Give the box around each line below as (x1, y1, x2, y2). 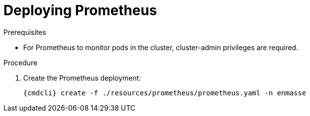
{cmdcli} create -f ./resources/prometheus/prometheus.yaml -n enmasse (23, 88, 307, 97)
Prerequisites (3, 28, 46, 36)
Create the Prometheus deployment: (23, 73, 141, 82)
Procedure (3, 58, 38, 67)
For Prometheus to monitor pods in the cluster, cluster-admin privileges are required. (23, 43, 298, 52)
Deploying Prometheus (3, 2, 157, 19)
